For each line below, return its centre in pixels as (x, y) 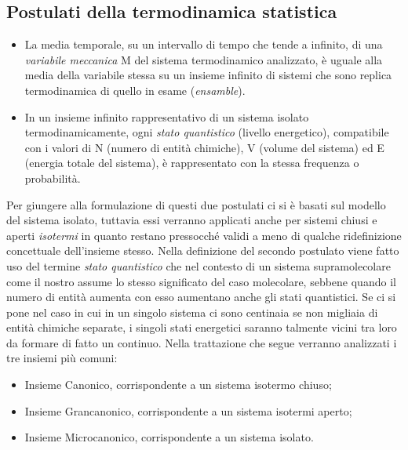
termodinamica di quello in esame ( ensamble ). (135, 90)
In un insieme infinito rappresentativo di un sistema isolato (167, 116)
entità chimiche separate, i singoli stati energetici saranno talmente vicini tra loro (202, 327)
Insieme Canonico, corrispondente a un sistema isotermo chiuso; (178, 385)
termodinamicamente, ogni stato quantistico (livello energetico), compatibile (207, 132)
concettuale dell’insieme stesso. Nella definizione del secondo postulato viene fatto (203, 250)
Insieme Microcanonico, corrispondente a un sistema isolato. (169, 437)
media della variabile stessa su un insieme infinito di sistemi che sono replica (208, 75)
